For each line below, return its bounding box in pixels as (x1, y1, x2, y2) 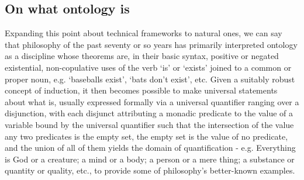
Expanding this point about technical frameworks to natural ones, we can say (5, 27, 282, 39)
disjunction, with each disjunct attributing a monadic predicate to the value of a (5, 107, 293, 119)
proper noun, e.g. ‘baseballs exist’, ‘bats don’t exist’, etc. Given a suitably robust (5, 72, 295, 85)
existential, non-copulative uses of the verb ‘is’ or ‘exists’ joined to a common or (5, 61, 292, 73)
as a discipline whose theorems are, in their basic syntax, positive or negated (5, 50, 279, 62)
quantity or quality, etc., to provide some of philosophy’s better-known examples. (5, 164, 295, 176)
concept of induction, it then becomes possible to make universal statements (5, 84, 278, 96)
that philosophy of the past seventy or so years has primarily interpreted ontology (5, 38, 298, 50)
